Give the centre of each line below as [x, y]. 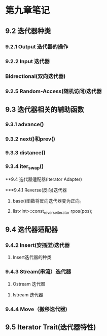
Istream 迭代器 [28, 295]
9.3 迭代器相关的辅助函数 [45, 109]
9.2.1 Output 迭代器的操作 [37, 46]
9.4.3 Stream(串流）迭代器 [38, 272]
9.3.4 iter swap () [25, 167]
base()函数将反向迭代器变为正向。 [48, 201]
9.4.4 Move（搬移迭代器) [36, 309]
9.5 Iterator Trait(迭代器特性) [51, 327]
